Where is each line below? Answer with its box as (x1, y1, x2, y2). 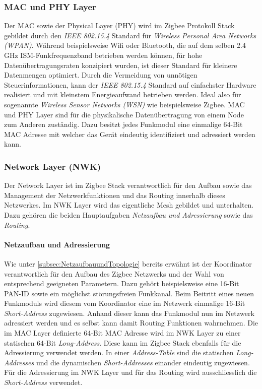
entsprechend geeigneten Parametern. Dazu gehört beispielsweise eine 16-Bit (4, 278, 239, 289)
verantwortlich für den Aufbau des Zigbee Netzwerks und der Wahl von (4, 268, 224, 279)
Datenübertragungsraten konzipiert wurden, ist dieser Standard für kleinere (4, 59, 237, 70)
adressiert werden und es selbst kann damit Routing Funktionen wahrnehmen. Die (4, 317, 258, 328)
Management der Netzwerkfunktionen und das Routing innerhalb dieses (4, 189, 225, 200)
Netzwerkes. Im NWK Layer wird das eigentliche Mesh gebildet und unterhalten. (4, 200, 254, 210)
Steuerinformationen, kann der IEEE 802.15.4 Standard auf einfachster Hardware (4, 79, 256, 90)
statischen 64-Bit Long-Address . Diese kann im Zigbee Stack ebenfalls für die (4, 337, 241, 348)
